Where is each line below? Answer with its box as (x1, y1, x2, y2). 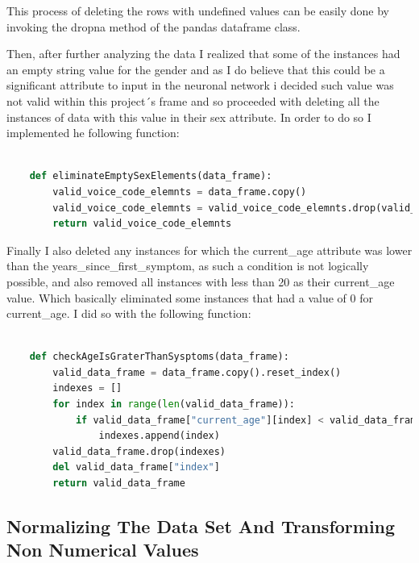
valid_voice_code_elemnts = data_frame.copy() (52, 186, 307, 198)
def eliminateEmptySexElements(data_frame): (29, 170, 272, 182)
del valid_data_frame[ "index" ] (52, 461, 220, 473)
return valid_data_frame (52, 478, 185, 490)
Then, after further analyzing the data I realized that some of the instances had (6, 45, 400, 62)
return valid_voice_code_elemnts (52, 218, 232, 230)
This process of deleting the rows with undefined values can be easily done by (6, 2, 389, 19)
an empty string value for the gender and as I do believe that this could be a (6, 60, 385, 77)
